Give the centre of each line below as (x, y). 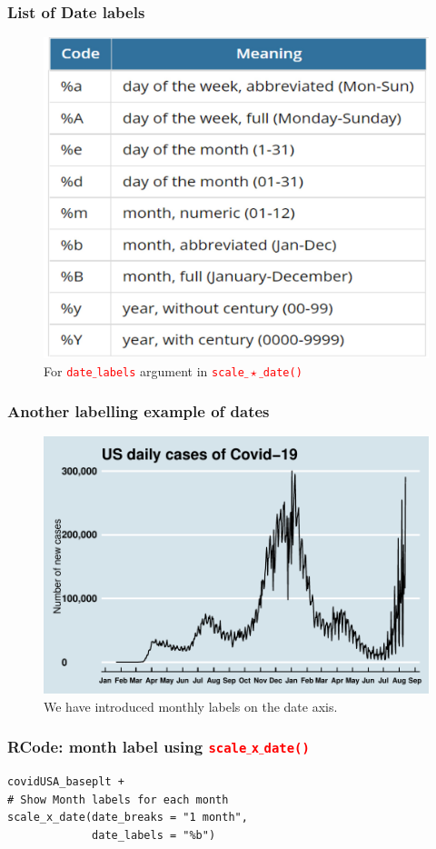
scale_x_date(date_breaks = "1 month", (128, 818)
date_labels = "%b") (154, 835)
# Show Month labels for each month (118, 799)
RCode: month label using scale (127, 747)
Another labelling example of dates (139, 411)
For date (68, 370)
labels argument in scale (170, 370)
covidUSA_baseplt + (66, 782)
